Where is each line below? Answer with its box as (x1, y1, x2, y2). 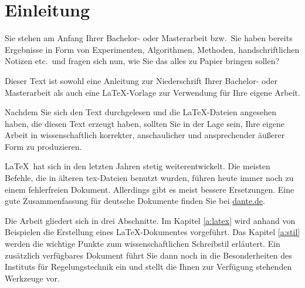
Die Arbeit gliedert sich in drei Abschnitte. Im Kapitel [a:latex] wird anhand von (5, 214, 296, 226)
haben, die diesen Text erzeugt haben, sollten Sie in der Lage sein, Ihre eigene (5, 117, 284, 129)
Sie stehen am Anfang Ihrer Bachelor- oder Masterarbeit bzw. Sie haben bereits (5, 32, 293, 44)
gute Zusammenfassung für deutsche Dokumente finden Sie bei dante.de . (5, 195, 265, 207)
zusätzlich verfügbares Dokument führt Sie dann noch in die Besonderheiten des (5, 249, 292, 261)
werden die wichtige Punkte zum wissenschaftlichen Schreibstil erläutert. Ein (5, 237, 280, 250)
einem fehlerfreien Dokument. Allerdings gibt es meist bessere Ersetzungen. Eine (5, 183, 294, 195)
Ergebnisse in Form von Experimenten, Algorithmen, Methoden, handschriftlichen (5, 43, 300, 55)
